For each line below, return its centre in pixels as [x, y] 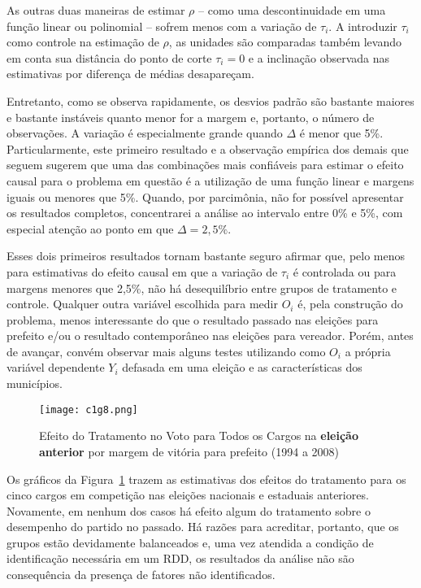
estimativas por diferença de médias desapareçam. [130, 74]
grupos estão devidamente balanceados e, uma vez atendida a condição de [190, 542]
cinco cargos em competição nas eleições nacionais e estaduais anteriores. [188, 495]
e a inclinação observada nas [319, 57]
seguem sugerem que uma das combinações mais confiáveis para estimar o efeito [205, 165]
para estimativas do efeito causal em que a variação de [142, 271]
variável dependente [56, 367]
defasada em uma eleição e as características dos [242, 367]
